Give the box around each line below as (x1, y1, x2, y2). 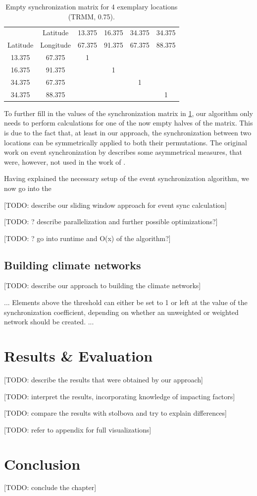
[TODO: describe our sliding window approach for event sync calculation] (4, 199, 227, 210)
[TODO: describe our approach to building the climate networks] (4, 280, 201, 291)
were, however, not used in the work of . (4, 156, 126, 167)
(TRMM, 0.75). (68, 11, 115, 21)
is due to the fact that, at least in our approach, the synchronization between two (4, 127, 252, 137)
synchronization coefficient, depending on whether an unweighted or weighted (4, 307, 239, 317)
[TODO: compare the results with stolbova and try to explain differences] (4, 408, 227, 418)
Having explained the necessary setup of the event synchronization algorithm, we (4, 173, 250, 184)
